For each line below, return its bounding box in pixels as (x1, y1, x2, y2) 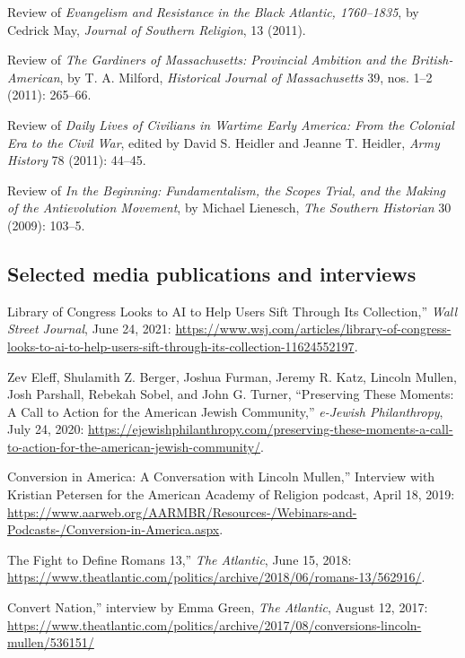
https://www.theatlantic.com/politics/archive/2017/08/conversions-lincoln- (7, 615, 422, 634)
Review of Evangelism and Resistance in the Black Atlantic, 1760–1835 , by (7, 3, 419, 21)
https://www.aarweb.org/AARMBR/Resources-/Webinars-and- (7, 502, 357, 521)
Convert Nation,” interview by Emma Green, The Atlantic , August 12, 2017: (7, 598, 428, 617)
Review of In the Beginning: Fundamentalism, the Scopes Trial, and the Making (7, 180, 445, 199)
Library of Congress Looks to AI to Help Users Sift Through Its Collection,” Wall (7, 301, 458, 320)
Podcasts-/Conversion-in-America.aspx (7, 520, 220, 539)
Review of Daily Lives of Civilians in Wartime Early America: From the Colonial (7, 115, 454, 134)
